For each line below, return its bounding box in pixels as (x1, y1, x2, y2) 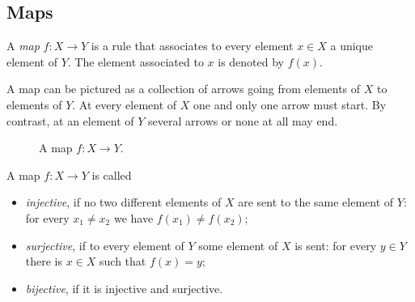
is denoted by (218, 53, 285, 70)
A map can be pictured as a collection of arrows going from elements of (6, 80, 361, 97)
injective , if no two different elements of (25, 194, 222, 211)
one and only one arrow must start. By (193, 96, 387, 113)
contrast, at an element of (6, 112, 134, 129)
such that (100, 253, 146, 270)
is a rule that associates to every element (91, 37, 294, 54)
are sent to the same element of (238, 194, 394, 211)
